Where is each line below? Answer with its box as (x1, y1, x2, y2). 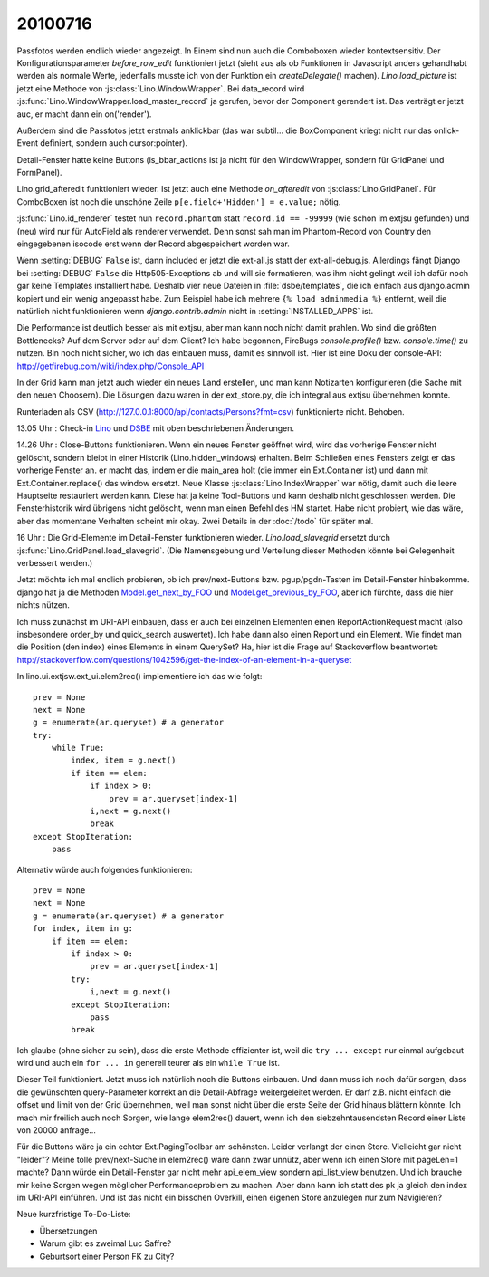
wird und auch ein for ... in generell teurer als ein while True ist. (16, 1058, 281, 1069)
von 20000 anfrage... (16, 1125, 97, 1136)
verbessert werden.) (16, 558, 93, 568)
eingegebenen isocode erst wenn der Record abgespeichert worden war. (16, 238, 290, 249)
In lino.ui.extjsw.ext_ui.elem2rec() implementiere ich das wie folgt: (16, 671, 263, 682)
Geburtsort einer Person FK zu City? (39, 1251, 175, 1262)
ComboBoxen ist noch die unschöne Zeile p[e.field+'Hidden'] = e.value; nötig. (16, 196, 341, 207)
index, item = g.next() (71, 755, 177, 765)
